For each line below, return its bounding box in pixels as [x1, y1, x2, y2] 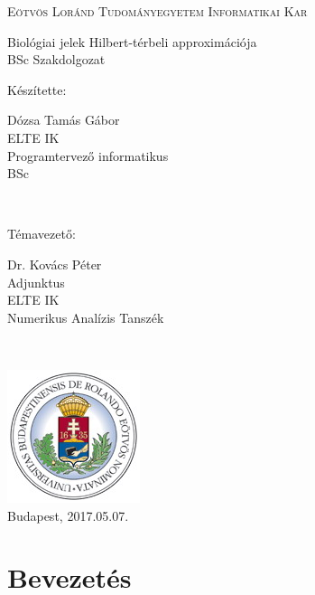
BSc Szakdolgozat [7, 50, 106, 69]
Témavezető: [7, 224, 76, 243]
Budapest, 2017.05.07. [7, 505, 129, 524]
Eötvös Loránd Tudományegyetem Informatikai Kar [7, 2, 308, 20]
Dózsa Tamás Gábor [7, 110, 120, 129]
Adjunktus [7, 272, 65, 291]
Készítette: [7, 80, 67, 99]
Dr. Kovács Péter [7, 254, 102, 273]
